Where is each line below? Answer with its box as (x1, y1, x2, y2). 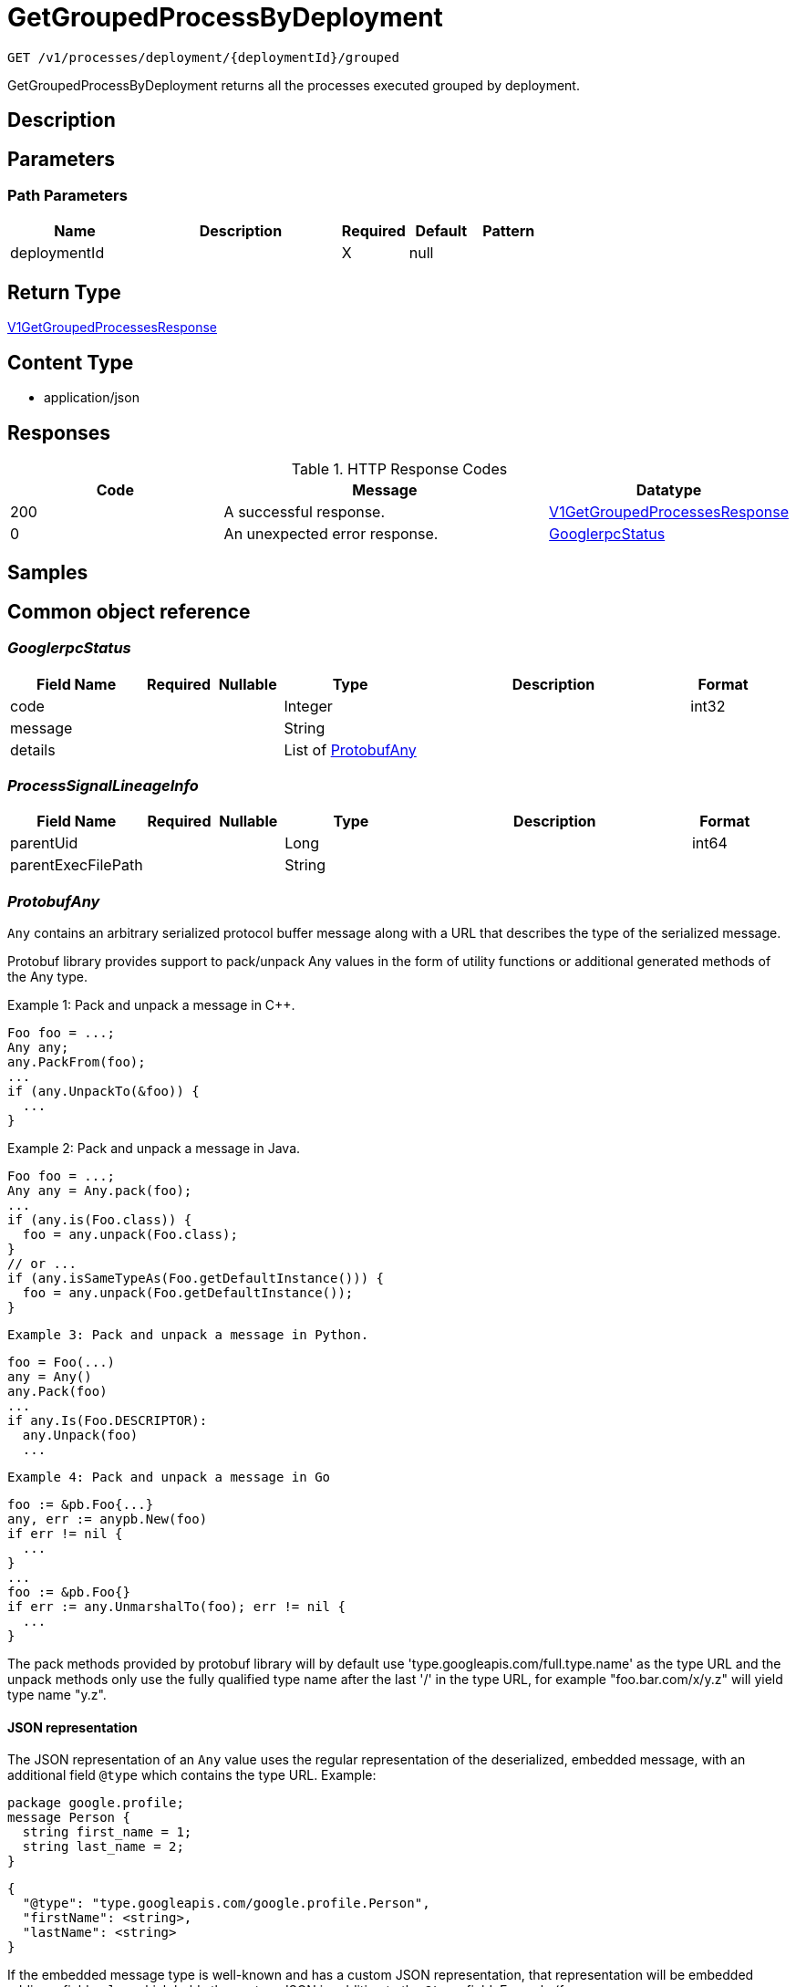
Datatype (636, 480, 702, 499)
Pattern (482, 222, 535, 241)
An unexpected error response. (223, 524, 439, 543)
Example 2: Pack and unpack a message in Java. (7, 1140, 301, 1157)
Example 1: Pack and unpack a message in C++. (7, 997, 295, 1014)
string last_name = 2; (22, 1839, 184, 1855)
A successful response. (223, 502, 386, 521)
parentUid (10, 834, 78, 853)
